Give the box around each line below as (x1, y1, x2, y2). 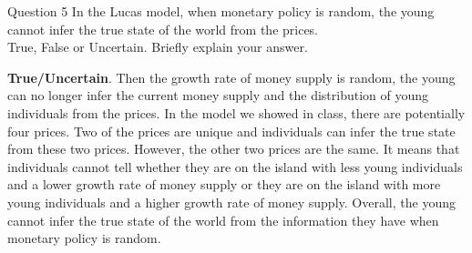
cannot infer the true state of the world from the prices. (7, 19, 319, 38)
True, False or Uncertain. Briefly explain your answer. (7, 37, 308, 56)
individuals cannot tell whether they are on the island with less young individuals (7, 157, 463, 176)
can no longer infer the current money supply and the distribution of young (7, 86, 429, 105)
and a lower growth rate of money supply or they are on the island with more (7, 175, 441, 194)
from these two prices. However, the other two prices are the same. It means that (7, 139, 460, 158)
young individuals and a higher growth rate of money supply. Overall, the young (7, 192, 456, 211)
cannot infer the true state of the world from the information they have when (7, 210, 439, 229)
